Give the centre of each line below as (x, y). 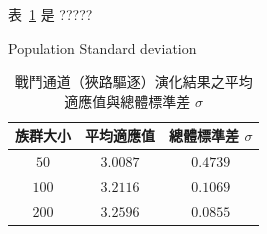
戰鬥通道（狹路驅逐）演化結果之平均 (133, 81)
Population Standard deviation (102, 47)
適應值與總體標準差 (127, 100)
